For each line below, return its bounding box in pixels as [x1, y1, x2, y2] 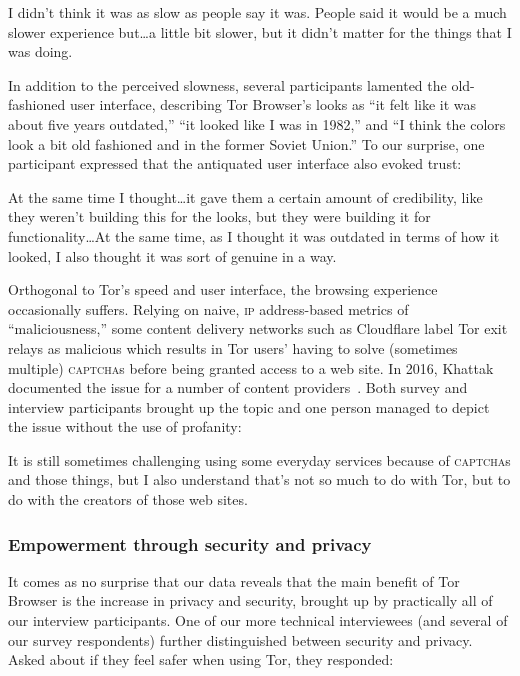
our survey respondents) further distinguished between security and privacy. [8, 629, 473, 650]
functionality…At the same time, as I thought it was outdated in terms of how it [8, 225, 500, 246]
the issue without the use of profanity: [8, 416, 242, 437]
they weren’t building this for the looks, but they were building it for [8, 206, 431, 227]
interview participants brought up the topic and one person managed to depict [8, 396, 490, 417]
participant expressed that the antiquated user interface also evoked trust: [8, 153, 462, 174]
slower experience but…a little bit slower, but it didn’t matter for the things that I [8, 21, 512, 42]
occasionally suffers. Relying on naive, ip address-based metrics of [8, 298, 409, 319]
